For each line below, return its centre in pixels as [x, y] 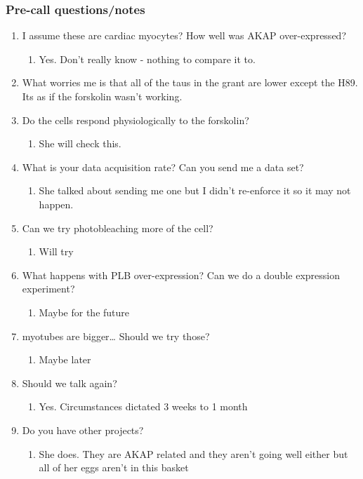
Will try [56, 251]
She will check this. [80, 143]
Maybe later [65, 359]
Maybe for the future [84, 312]
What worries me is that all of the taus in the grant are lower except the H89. [190, 82]
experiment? [48, 289]
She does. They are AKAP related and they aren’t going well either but [193, 453]
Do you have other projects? [83, 430]
